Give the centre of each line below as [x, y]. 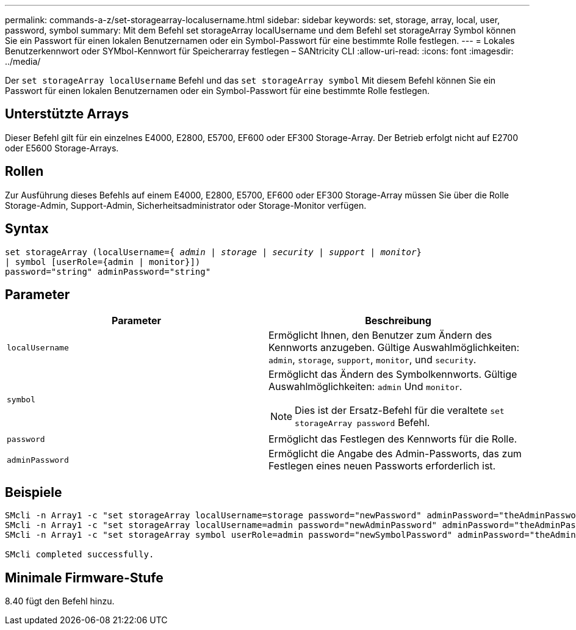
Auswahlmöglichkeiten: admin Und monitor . [365, 387]
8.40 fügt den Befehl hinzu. [60, 601]
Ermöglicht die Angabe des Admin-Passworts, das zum [395, 454]
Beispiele [34, 492]
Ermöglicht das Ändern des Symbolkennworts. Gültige [393, 375]
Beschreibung [398, 321]
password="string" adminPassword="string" [108, 271]
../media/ [23, 61]
